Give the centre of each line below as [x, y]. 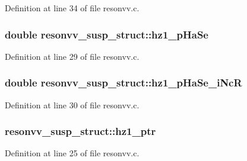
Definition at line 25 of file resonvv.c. [72, 153]
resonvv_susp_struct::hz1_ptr [80, 131]
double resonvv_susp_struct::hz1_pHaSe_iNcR [123, 83]
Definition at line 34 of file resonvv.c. [72, 8]
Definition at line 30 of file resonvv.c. [72, 104]
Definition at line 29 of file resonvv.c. [72, 56]
